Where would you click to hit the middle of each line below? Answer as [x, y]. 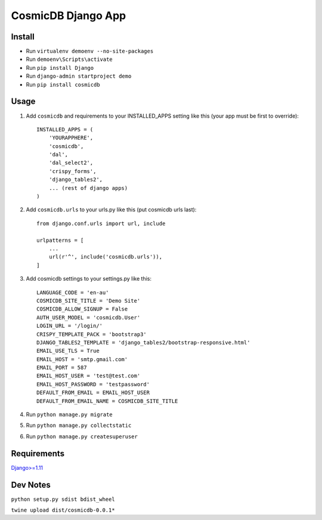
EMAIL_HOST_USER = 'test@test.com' [89, 376]
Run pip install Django [60, 67]
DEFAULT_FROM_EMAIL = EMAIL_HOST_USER [93, 393]
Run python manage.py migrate [69, 414]
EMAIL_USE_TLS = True [68, 351]
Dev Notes [31, 484]
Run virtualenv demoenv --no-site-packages [90, 51]
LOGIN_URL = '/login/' [70, 326]
